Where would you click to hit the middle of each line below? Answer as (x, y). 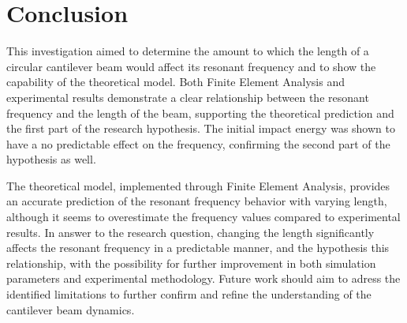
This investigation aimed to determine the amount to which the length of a (188, 51)
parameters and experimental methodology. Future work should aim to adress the (203, 278)
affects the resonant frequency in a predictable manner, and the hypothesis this (198, 248)
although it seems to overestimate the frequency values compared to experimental (203, 217)
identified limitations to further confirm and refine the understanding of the (189, 294)
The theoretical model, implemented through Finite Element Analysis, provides (198, 185)
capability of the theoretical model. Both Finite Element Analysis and (175, 82)
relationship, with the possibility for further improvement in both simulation (191, 263)
